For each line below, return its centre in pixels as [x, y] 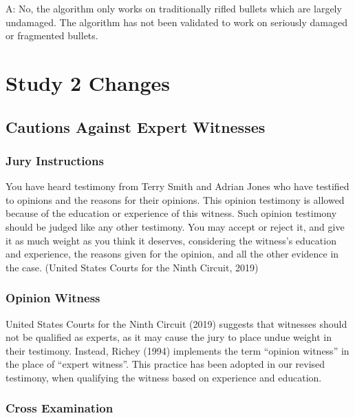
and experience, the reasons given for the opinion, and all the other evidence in [172, 254]
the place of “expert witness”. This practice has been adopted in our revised [165, 364]
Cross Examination [60, 408]
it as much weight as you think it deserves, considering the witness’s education [171, 240]
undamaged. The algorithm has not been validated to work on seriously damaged [176, 22]
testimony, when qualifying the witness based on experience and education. [164, 377]
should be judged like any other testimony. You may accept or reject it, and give [175, 226]
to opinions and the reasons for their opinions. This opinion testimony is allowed [175, 199]
